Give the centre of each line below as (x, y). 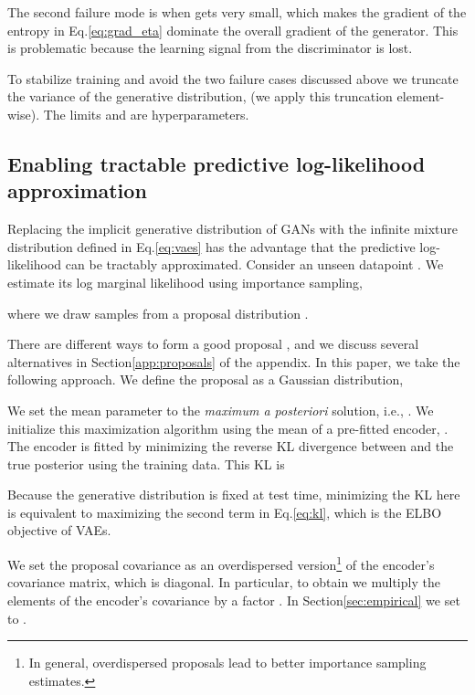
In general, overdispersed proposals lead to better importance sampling (227, 663)
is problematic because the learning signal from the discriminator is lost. (210, 48)
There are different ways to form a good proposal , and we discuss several (213, 344)
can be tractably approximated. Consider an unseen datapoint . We (254, 264)
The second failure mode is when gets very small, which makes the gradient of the (237, 12)
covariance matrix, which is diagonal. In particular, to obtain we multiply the (224, 582)
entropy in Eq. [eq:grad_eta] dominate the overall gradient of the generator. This (233, 30)
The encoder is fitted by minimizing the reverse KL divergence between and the (231, 446)
